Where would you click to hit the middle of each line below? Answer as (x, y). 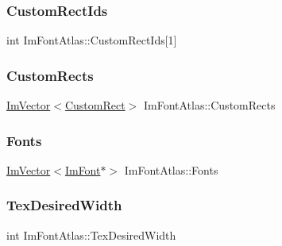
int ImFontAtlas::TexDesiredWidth (91, 234)
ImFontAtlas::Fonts (171, 169)
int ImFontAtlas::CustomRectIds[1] (92, 40)
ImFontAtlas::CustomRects (209, 105)
